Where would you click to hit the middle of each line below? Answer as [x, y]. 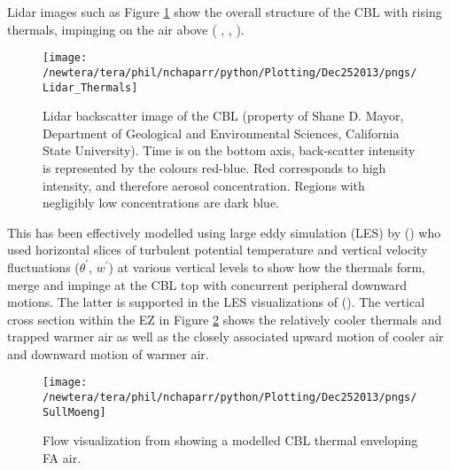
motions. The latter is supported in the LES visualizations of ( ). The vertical [216, 302]
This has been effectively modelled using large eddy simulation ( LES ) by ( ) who [224, 232]
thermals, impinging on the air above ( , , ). [126, 29]
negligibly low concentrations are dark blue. [161, 203]
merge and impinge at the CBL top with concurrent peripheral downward [207, 284]
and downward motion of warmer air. [108, 353]
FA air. [62, 458]
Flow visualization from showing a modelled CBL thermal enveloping [230, 440]
